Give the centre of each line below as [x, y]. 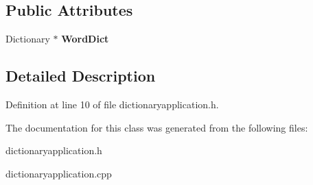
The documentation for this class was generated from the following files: [157, 127]
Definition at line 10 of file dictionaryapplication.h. [112, 104]
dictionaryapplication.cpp [59, 173]
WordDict [85, 39]
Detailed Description [81, 76]
